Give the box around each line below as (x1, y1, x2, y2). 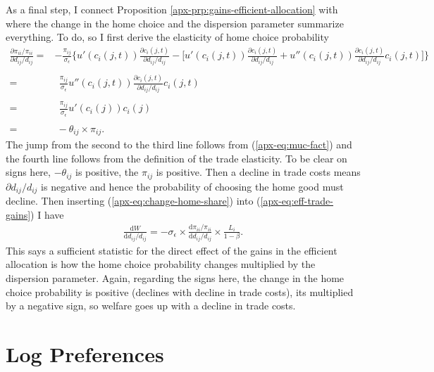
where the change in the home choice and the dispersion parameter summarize (6, 15, 344, 30)
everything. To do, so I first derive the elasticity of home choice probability (6, 30, 329, 44)
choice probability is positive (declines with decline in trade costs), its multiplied (6, 284, 354, 299)
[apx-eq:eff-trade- (260, 193, 333, 208)
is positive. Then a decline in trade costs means (156, 165, 361, 179)
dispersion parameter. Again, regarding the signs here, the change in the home (6, 270, 345, 285)
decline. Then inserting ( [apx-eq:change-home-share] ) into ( (6, 193, 261, 208)
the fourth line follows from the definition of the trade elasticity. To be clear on (6, 150, 347, 165)
